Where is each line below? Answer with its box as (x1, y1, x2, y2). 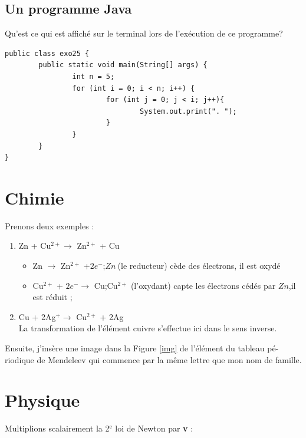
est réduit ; (32, 291, 73, 303)
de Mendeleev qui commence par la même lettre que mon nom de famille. (37, 353, 302, 365)
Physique (5, 388, 80, 412)
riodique (5, 353, 34, 365)
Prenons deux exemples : (5, 219, 94, 232)
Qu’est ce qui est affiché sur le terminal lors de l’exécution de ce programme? (5, 27, 283, 39)
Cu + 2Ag (18, 310, 56, 322)
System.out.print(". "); (140, 107, 237, 116)
